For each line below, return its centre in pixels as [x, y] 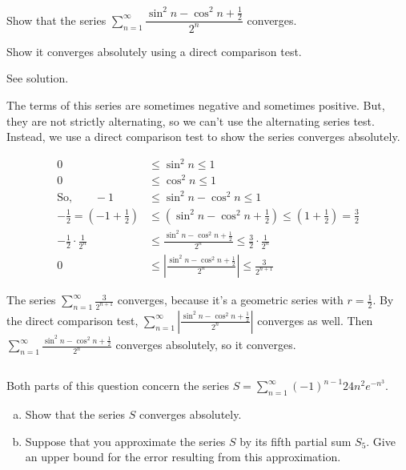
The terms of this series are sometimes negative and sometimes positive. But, [196, 104]
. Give [381, 441]
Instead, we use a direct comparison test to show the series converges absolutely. [203, 137]
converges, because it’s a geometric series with [230, 300]
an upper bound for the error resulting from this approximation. [183, 457]
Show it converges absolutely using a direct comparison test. [154, 51]
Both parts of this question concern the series [118, 386]
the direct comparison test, [72, 320]
